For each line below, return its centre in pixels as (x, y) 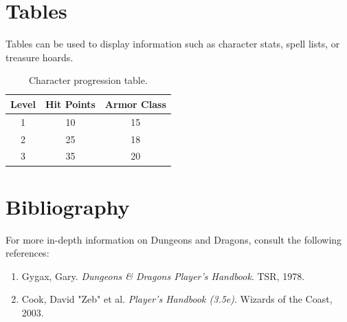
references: (27, 253)
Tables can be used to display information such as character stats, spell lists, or (173, 44)
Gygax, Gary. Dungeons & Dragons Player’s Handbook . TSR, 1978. (163, 276)
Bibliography (68, 206)
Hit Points (70, 104)
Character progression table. (88, 80)
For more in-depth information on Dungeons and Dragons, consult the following (174, 239)
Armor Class (135, 104)
